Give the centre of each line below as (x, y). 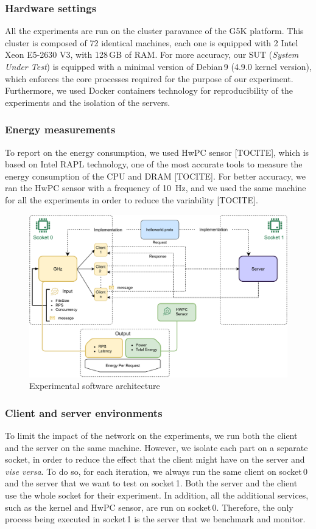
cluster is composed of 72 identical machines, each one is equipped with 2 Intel (152, 42)
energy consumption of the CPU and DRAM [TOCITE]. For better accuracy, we (155, 176)
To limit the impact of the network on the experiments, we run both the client (151, 436)
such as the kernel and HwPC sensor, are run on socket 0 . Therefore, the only (149, 507)
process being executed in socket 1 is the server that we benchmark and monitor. (155, 519)
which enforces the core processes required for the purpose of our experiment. (149, 78)
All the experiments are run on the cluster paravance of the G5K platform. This (154, 31)
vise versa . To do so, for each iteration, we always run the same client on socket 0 (156, 471)
